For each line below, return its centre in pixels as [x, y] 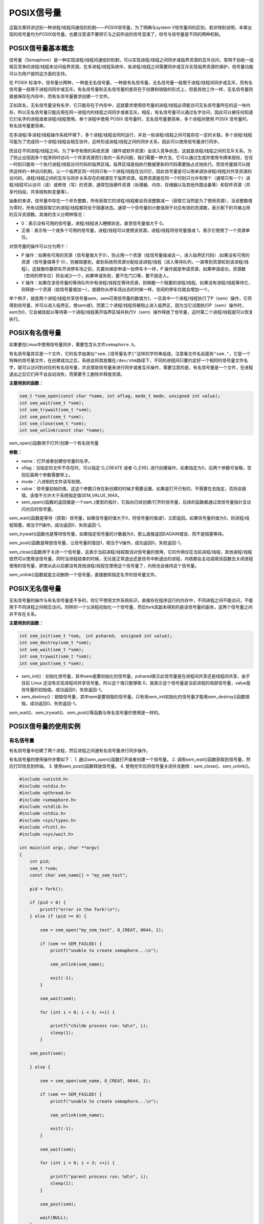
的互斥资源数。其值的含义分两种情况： [48, 214]
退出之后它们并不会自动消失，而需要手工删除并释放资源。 [67, 374]
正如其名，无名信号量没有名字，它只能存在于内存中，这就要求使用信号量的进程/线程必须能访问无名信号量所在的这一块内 [130, 105]
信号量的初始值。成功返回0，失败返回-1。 [63, 690]
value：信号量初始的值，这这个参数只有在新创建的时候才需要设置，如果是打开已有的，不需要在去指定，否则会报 [134, 488]
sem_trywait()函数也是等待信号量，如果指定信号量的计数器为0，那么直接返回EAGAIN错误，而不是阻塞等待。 [118, 534]
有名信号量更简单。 [28, 126]
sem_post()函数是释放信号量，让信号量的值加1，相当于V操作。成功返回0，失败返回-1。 [97, 543]
